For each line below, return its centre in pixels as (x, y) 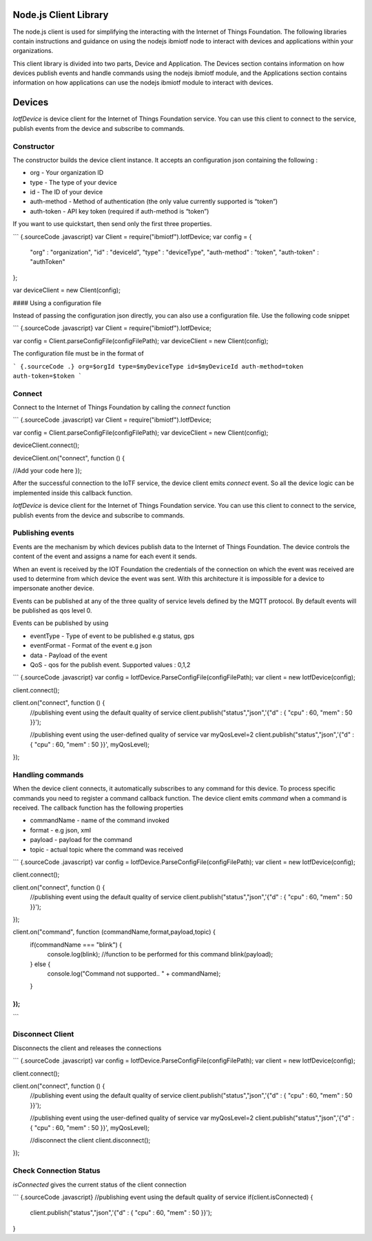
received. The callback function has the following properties (98, 808)
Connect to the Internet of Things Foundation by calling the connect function (122, 407)
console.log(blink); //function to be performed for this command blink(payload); (160, 954)
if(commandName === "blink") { (76, 945)
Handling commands (48, 775)
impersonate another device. (53, 588)
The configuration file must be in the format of (78, 353)
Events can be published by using (61, 623)
